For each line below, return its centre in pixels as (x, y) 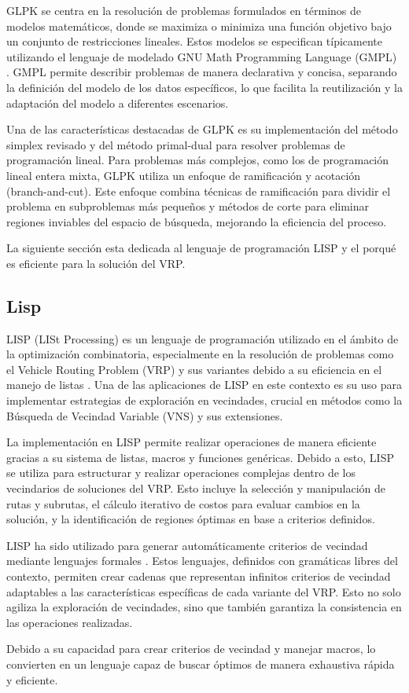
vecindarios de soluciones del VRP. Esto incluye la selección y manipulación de (196, 488)
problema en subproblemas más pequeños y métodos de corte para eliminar (188, 206)
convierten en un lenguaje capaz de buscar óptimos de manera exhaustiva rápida (201, 664)
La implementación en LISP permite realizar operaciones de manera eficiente (192, 442)
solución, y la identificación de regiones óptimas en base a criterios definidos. (191, 519)
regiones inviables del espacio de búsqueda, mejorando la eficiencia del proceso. (197, 221)
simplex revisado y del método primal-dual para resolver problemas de (176, 144)
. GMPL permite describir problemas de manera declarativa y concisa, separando (202, 72)
